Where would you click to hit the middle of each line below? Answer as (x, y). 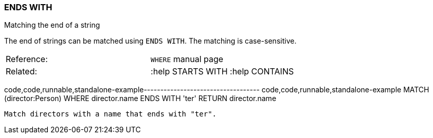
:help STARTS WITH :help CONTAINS (222, 72)
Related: (22, 72)
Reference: (27, 59)
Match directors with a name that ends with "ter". (111, 114)
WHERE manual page (187, 59)
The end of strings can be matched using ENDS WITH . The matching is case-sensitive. (150, 41)
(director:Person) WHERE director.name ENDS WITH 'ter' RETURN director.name (140, 98)
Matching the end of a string (52, 25)
